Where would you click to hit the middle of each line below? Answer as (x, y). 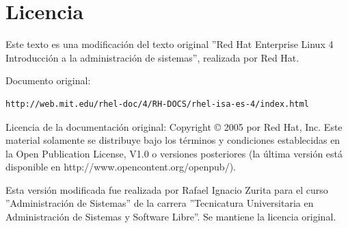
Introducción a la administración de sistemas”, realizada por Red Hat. (152, 57)
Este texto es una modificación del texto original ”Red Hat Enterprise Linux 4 (170, 44)
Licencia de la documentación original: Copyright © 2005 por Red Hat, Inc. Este (174, 126)
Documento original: (48, 80)
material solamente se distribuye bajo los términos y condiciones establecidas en (173, 140)
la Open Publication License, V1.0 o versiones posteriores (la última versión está (174, 153)
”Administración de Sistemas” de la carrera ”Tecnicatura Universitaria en (160, 203)
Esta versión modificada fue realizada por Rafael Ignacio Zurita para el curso (167, 189)
